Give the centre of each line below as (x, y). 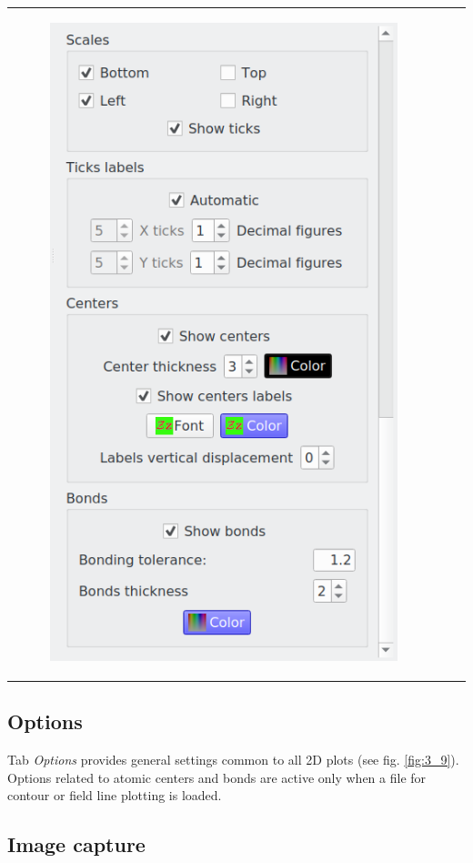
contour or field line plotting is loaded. (115, 795)
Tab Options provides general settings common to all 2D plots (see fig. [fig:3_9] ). (233, 759)
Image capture (76, 844)
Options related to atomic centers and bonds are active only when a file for (217, 777)
